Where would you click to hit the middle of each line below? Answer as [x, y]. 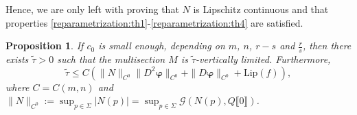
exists [17, 59]
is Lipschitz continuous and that [261, 9]
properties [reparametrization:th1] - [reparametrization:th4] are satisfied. [154, 22]
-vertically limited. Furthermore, [263, 59]
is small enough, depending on [162, 46]
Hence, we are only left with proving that [92, 9]
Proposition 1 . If [45, 46]
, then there [327, 46]
